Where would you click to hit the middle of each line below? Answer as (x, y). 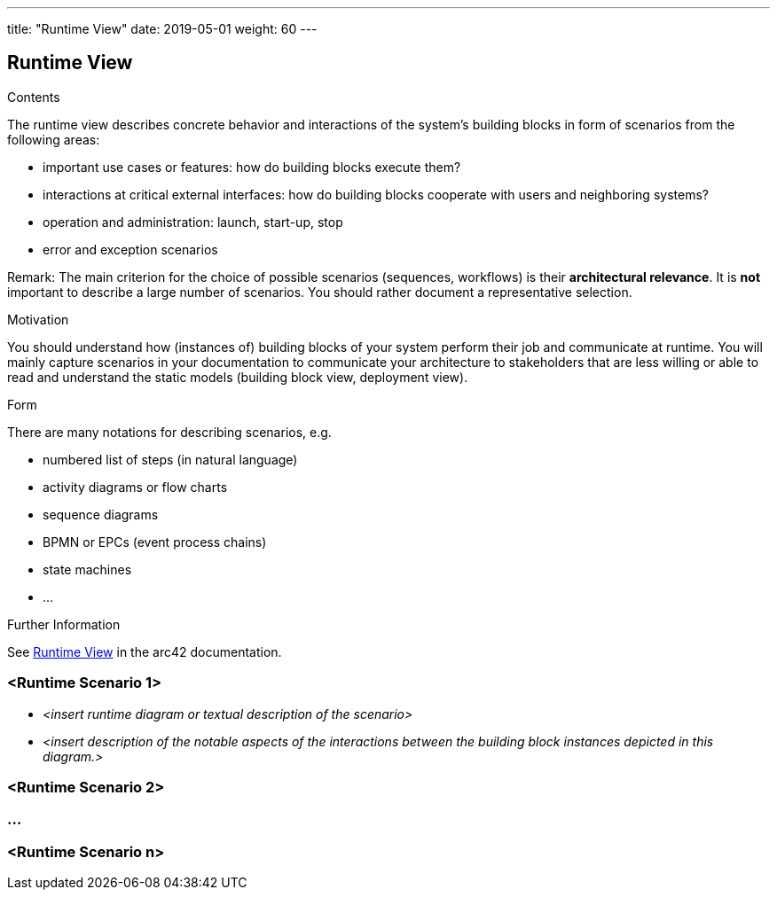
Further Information (64, 624)
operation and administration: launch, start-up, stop (193, 222)
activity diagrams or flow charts (135, 487)
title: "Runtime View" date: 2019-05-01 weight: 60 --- (162, 29)
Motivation (38, 319)
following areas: (54, 139)
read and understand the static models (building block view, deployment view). (238, 377)
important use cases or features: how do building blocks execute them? (252, 167)
